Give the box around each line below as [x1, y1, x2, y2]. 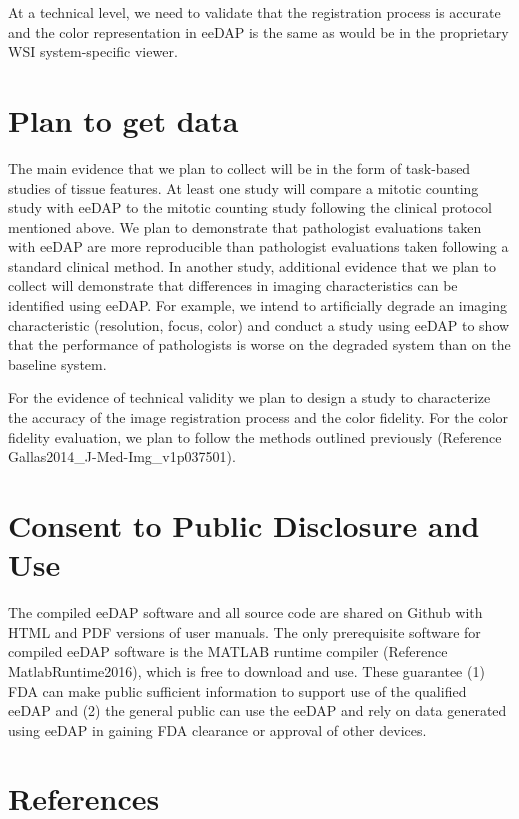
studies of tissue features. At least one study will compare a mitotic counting [8, 177, 479, 198]
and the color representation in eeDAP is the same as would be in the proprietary [8, 21, 509, 42]
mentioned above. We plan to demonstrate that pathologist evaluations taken [8, 216, 482, 237]
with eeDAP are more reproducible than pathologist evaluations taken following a [8, 236, 509, 257]
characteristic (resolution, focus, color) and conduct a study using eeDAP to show [8, 314, 510, 335]
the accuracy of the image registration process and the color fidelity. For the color [8, 407, 509, 428]
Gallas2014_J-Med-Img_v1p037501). [8, 446, 236, 467]
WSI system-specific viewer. [8, 41, 178, 62]
